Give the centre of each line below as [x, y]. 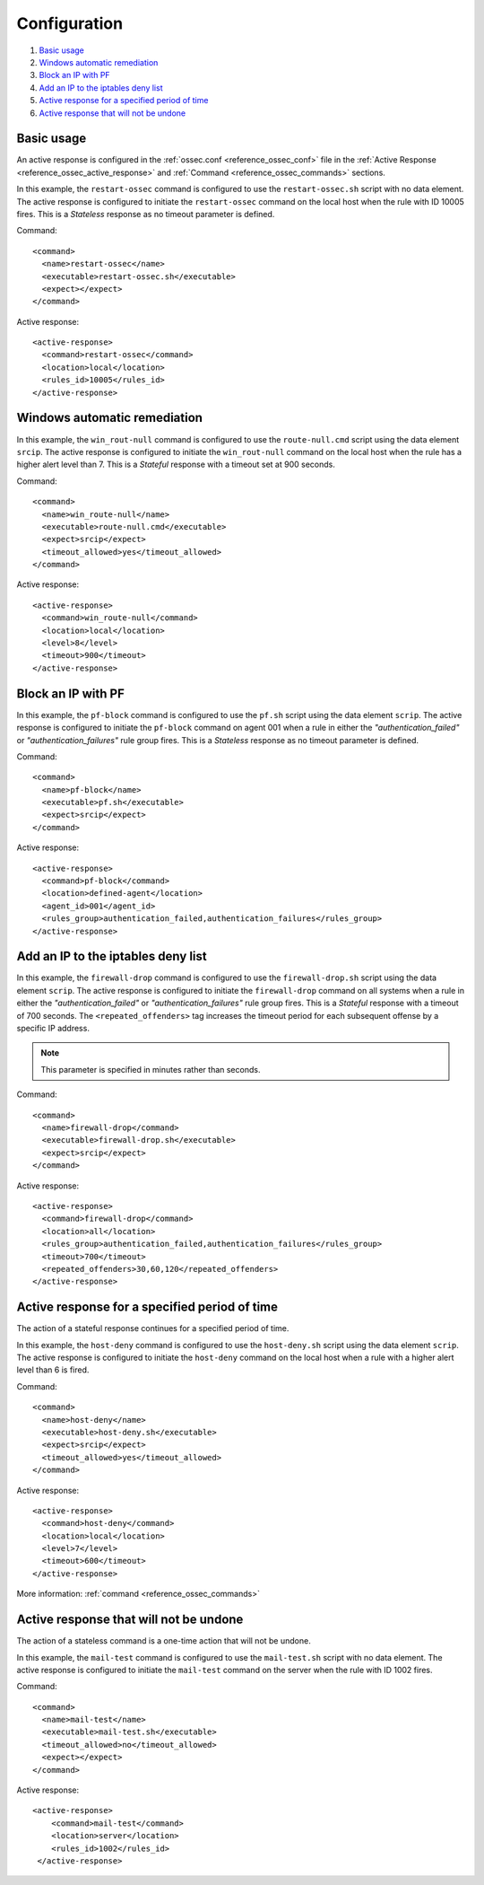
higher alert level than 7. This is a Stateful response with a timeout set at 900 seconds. [176, 465]
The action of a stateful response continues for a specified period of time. [153, 1328]
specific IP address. [53, 1029]
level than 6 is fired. [53, 1370]
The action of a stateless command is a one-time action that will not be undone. [164, 1641]
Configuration [70, 23]
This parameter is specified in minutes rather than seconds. [151, 1069]
